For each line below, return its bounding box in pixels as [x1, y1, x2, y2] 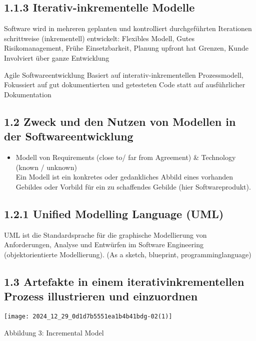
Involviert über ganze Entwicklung [4, 52, 109, 63]
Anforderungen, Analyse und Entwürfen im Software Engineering [4, 239, 203, 250]
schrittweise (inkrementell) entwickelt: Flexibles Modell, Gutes [4, 33, 194, 43]
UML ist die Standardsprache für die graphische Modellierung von [4, 229, 207, 240]
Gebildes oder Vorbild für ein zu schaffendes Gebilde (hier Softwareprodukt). [15, 181, 251, 192]
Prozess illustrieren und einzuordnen [4, 288, 198, 304]
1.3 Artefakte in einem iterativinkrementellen [4, 273, 244, 289]
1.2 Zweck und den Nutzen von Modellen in [4, 113, 236, 129]
